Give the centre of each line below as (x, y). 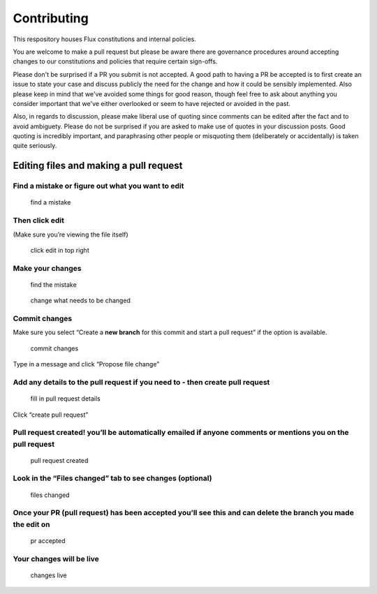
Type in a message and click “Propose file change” (86, 364)
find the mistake (53, 284)
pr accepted (48, 540)
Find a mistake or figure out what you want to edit (98, 186)
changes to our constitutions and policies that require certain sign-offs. (115, 61)
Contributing (51, 18)
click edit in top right (60, 250)
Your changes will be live (56, 558)
